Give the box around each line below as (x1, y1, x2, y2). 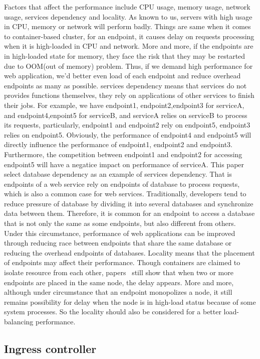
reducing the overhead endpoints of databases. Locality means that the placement (4, 247, 255, 258)
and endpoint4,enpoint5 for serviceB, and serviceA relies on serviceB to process (4, 109, 247, 120)
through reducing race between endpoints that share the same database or (4, 237, 232, 248)
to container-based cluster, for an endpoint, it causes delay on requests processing (4, 31, 254, 41)
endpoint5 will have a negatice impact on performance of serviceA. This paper (4, 159, 244, 169)
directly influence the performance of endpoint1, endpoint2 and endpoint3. (4, 139, 232, 150)
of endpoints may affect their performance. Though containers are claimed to (4, 257, 240, 268)
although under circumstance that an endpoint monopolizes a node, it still (4, 287, 232, 297)
